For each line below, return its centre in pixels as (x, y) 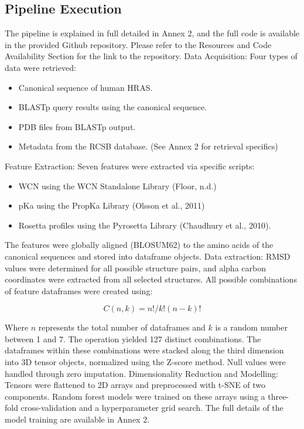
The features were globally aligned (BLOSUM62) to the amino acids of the (139, 245)
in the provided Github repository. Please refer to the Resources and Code (138, 44)
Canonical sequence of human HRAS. (86, 87)
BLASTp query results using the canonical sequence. (113, 107)
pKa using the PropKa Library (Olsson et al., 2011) (112, 205)
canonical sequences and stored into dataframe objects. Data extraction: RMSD (148, 256)
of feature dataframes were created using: (79, 290)
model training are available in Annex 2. (77, 419)
